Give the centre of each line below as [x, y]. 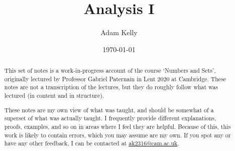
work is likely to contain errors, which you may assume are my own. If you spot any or [117, 135]
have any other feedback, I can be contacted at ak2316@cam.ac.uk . [92, 143]
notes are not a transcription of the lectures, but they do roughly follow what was [111, 87]
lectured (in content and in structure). [54, 96]
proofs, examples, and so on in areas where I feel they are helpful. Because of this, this [117, 126]
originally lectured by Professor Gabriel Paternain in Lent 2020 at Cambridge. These [115, 79]
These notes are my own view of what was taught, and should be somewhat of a [109, 110]
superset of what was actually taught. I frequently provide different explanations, [110, 118]
